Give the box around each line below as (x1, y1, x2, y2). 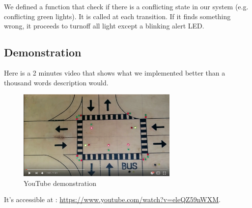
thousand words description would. (4, 77, 109, 87)
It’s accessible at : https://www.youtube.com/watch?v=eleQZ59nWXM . (4, 194, 221, 205)
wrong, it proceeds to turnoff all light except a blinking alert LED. (4, 21, 204, 31)
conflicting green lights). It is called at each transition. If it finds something (4, 11, 231, 21)
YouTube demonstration (24, 178, 96, 188)
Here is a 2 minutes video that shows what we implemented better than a (4, 67, 225, 78)
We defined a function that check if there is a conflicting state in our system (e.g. (4, 1, 249, 11)
